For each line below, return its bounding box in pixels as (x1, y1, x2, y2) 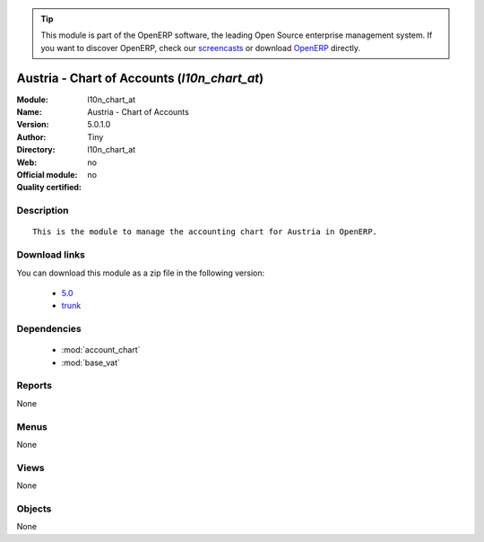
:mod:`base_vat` (61, 357, 120, 368)
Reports (16, 380, 53, 392)
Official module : (16, 170, 78, 180)
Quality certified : (16, 182, 82, 193)
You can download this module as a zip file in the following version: (16, 267, 265, 278)
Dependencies (16, 323, 82, 336)
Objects (16, 503, 52, 515)
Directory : (16, 144, 56, 155)
